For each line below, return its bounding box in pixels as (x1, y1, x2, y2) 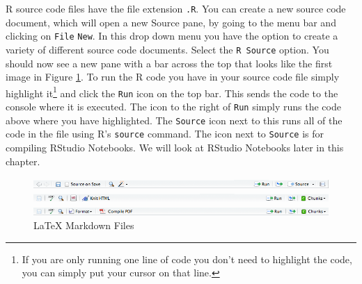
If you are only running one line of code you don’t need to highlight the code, (22, 251, 352, 266)
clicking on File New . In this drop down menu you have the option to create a (6, 28, 338, 43)
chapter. (6, 153, 40, 168)
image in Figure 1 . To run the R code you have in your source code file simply (6, 69, 340, 84)
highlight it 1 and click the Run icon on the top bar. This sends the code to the (6, 83, 338, 100)
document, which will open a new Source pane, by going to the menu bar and (6, 15, 336, 29)
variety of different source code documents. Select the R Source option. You (6, 42, 329, 56)
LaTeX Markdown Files (33, 218, 134, 232)
